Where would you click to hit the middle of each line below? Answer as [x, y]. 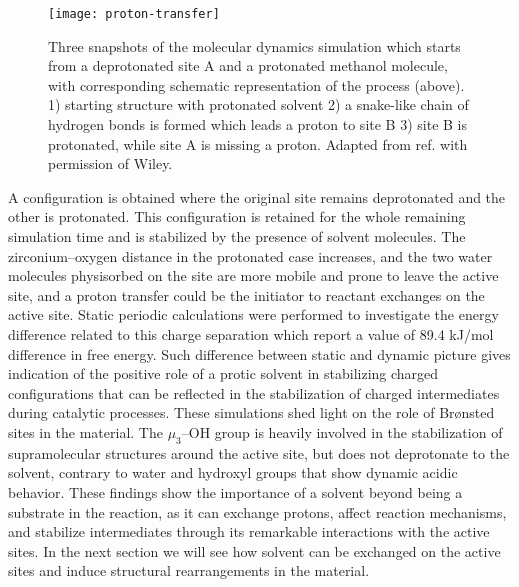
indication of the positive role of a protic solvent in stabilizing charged [223, 373]
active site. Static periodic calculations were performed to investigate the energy [253, 314]
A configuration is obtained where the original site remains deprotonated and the [257, 196]
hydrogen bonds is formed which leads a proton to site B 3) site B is [257, 124]
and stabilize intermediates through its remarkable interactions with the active [249, 531]
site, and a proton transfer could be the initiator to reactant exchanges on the [246, 294]
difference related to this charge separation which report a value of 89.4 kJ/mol [251, 333]
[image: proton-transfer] [134, 14]
